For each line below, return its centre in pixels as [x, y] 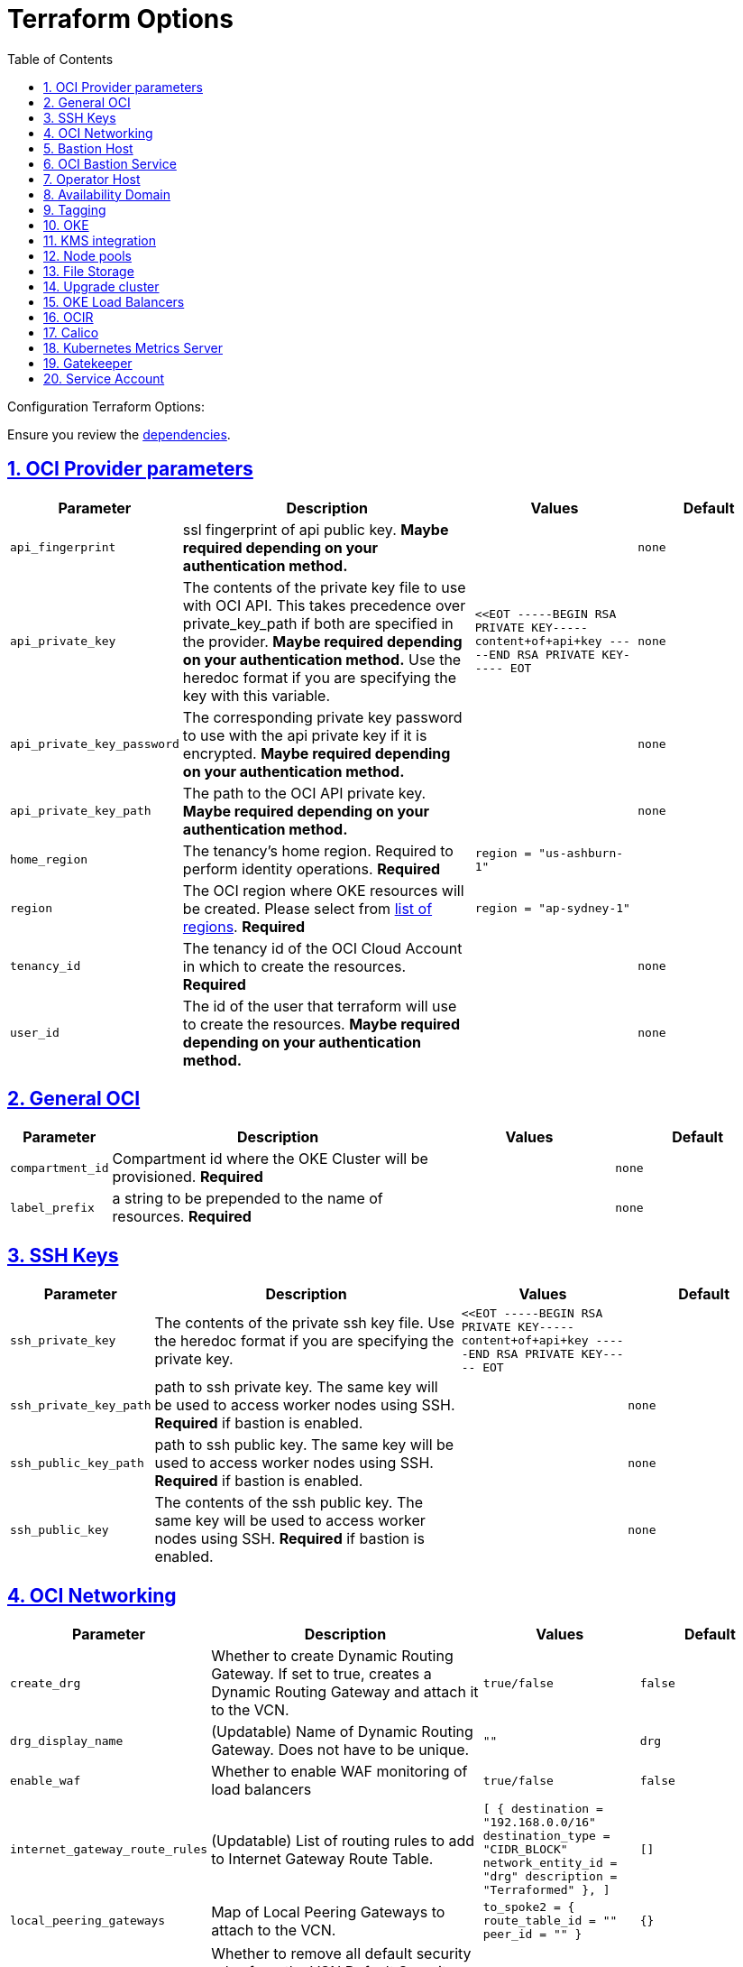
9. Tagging [75, 209]
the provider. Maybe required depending [322, 641]
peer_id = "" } [532, 1935]
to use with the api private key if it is [305, 735]
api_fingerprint [63, 548]
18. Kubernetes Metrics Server [133, 347]
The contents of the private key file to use [324, 587]
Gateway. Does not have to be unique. [340, 1750]
